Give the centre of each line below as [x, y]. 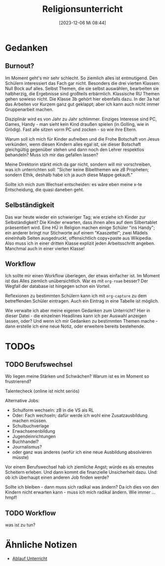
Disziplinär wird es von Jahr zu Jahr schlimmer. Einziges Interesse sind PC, [81, 119]
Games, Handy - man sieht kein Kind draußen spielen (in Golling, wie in [77, 124]
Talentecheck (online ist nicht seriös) [42, 391]
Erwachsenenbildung [34, 431]
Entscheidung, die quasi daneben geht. [45, 189]
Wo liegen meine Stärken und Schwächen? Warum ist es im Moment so [77, 377]
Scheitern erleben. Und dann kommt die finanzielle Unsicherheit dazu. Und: [82, 472]
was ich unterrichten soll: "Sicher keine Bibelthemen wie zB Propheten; [77, 169]
